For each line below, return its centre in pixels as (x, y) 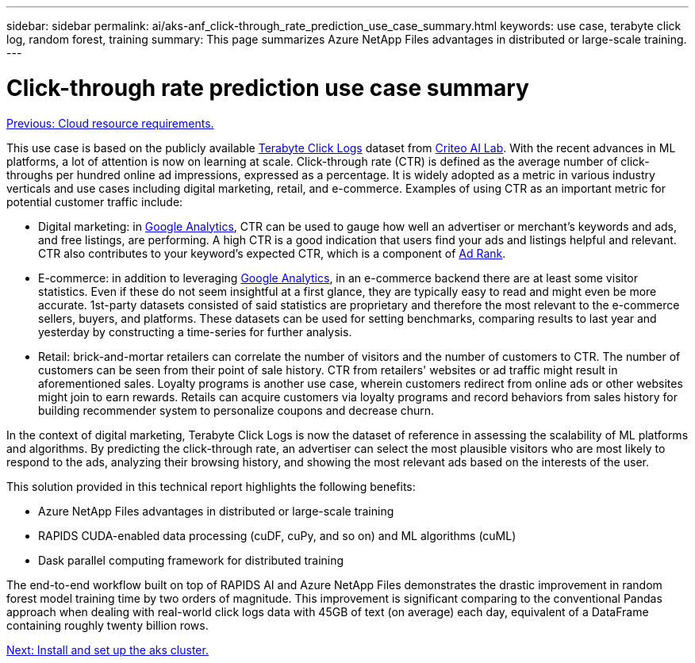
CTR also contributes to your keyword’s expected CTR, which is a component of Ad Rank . (272, 253)
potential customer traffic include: (95, 201)
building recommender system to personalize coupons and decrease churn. (236, 410)
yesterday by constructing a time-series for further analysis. (195, 331)
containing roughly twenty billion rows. (108, 625)
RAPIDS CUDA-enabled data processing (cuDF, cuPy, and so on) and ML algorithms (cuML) (277, 535)
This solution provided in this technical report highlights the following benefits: (211, 486)
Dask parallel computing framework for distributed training (191, 560)
